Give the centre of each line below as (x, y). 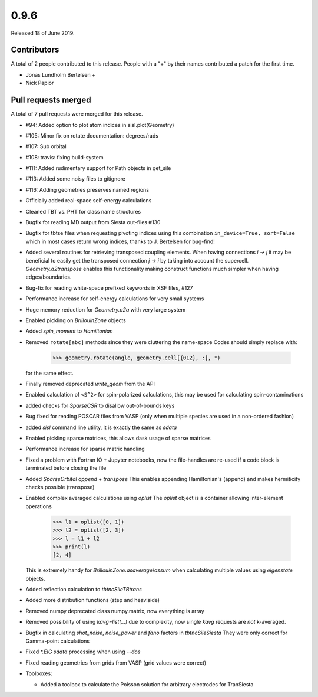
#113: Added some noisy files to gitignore (76, 179)
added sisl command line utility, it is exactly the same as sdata (101, 427)
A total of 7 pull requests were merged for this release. (77, 114)
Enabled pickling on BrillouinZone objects (76, 320)
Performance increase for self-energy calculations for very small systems (115, 299)
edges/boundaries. (49, 277)
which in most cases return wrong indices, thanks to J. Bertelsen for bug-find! (120, 241)
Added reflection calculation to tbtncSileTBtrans (84, 590)
